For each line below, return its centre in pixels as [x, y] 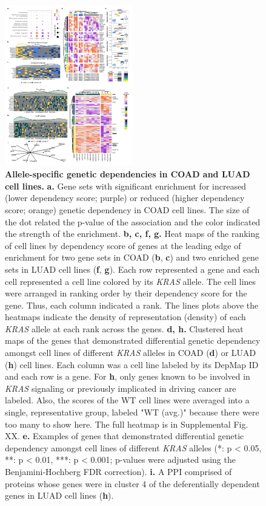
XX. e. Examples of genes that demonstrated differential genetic [125, 436]
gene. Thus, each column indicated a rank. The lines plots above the [132, 305]
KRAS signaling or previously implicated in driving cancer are [121, 388]
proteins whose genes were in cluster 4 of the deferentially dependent [132, 483]
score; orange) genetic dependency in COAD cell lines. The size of [127, 209]
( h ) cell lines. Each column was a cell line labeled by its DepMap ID [132, 364]
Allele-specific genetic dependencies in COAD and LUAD [128, 174]
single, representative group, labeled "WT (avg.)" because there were [132, 412]
